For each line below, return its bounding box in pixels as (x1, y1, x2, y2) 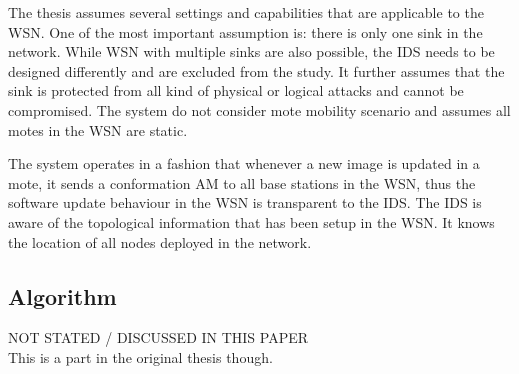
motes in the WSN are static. (8, 119, 188, 140)
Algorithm (8, 280, 117, 311)
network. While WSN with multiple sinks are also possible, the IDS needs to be (8, 41, 495, 62)
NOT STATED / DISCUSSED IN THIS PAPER (8, 327, 309, 348)
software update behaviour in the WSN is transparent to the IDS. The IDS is (8, 192, 482, 213)
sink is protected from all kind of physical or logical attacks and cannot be (8, 80, 464, 101)
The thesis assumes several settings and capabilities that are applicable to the (8, 2, 484, 22)
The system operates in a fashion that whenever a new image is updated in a (8, 153, 480, 174)
